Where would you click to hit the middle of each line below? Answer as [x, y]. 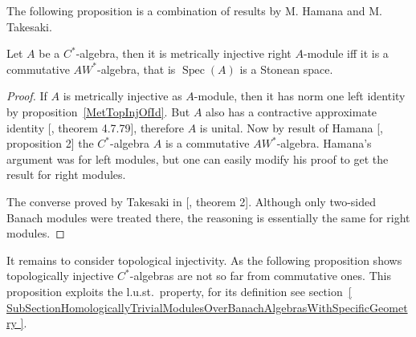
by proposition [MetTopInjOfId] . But [98, 111]
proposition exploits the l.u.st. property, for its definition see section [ [179, 291]
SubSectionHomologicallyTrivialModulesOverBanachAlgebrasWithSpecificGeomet [207, 307]
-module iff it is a [346, 53]
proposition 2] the [50, 143]
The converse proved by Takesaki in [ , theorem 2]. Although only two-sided [192, 201]
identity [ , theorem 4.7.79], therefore [96, 127]
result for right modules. [66, 175]
